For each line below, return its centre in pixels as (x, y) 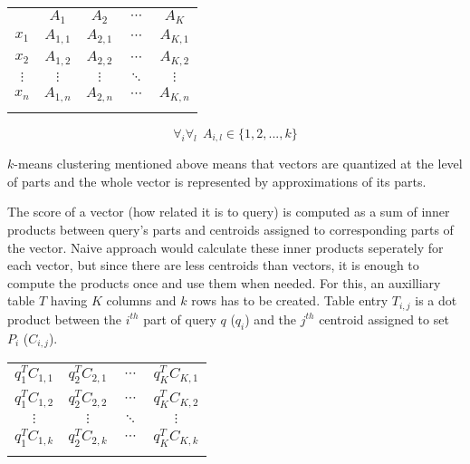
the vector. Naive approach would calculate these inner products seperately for (225, 247)
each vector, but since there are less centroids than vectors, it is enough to (213, 265)
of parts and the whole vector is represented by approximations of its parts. (217, 181)
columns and (141, 300)
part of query (180, 319)
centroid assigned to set (384, 319)
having (69, 300)
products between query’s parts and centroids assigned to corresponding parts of (230, 229)
